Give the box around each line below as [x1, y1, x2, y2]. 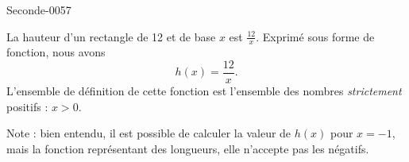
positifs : [6, 98, 48, 114]
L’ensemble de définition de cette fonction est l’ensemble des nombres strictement [6, 83, 402, 99]
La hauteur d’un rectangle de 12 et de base [6, 28, 216, 44]
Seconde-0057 [6, 2, 71, 17]
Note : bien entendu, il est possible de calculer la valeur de [6, 125, 291, 141]
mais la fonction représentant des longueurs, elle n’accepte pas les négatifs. [6, 140, 369, 156]
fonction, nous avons [6, 44, 106, 60]
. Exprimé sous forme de [256, 28, 375, 44]
